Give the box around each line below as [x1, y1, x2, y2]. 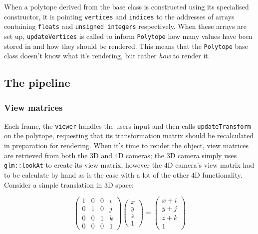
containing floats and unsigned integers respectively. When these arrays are [4, 21, 247, 31]
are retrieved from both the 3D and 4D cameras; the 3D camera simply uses [4, 150, 237, 160]
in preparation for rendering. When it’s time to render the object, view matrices [4, 140, 249, 151]
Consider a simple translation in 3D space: [4, 179, 134, 190]
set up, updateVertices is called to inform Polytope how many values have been [4, 30, 253, 41]
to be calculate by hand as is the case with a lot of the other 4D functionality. [4, 169, 243, 180]
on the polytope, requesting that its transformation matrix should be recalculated [4, 130, 254, 141]
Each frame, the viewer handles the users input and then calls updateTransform [4, 120, 251, 131]
